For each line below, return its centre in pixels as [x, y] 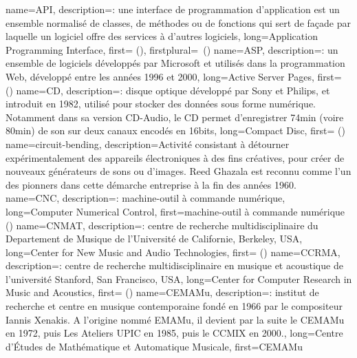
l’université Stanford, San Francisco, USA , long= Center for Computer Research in [179, 278]
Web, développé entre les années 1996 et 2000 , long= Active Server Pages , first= [174, 76]
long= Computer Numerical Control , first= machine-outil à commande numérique [175, 211]
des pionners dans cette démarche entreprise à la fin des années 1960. [151, 184]
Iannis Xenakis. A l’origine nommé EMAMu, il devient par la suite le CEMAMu [175, 319]
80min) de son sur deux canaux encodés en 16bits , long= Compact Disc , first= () [175, 130]
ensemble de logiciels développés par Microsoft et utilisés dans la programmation [175, 63]
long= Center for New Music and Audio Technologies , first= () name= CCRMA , [173, 252]
